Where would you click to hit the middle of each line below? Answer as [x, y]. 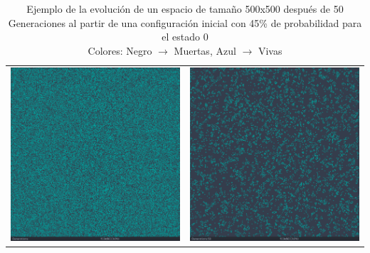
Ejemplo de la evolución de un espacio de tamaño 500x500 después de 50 [185, 9]
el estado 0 [185, 37]
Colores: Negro [120, 50]
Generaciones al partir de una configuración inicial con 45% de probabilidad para [185, 22]
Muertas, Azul [205, 50]
